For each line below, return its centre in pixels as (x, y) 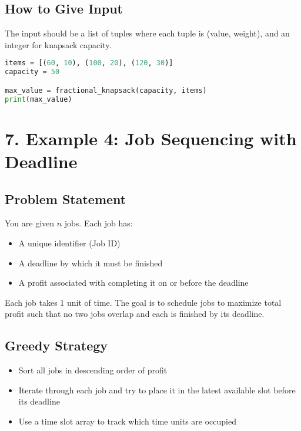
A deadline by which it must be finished (91, 263)
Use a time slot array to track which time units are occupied (127, 421)
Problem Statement (66, 198)
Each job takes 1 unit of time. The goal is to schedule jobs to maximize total (143, 302)
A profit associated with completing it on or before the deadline (133, 283)
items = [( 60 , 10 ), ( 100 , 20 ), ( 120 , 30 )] (89, 63)
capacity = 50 (32, 72)
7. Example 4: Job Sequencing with (151, 138)
